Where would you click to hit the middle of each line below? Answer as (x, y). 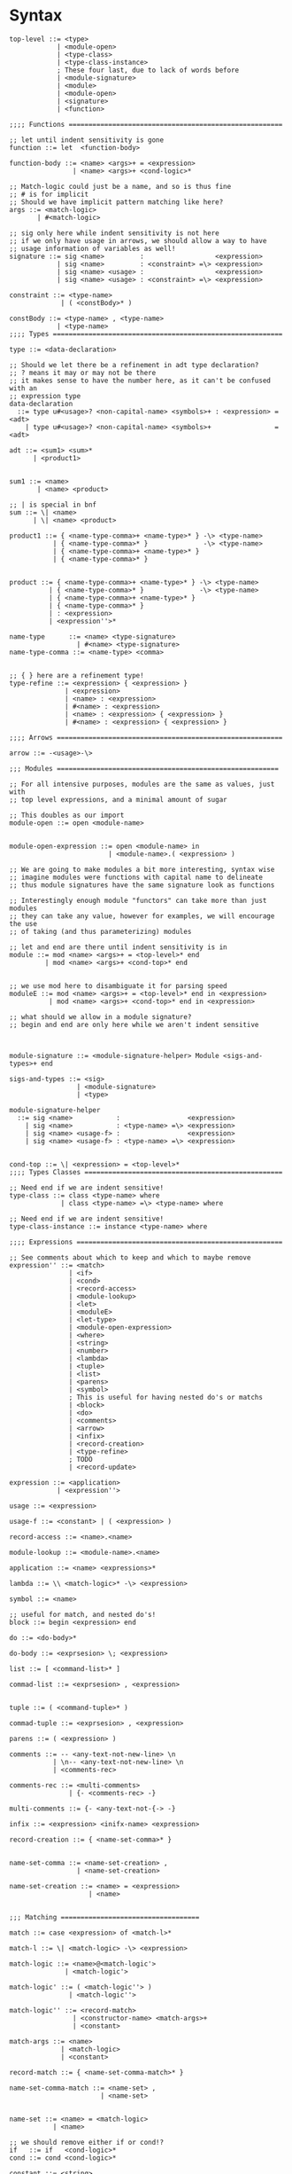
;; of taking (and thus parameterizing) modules (100, 931)
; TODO (81, 1459)
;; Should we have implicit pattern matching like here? (116, 202)
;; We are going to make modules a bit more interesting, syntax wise (142, 869)
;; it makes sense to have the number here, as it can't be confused (140, 381)
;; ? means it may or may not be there (83, 373)
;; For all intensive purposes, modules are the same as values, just (142, 784)
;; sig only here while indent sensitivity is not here (114, 233)
